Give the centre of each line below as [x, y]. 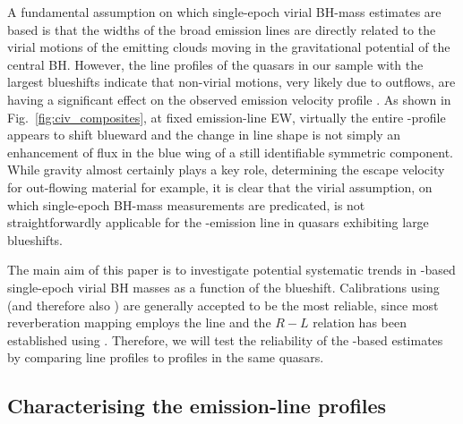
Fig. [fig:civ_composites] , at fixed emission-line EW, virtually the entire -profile [227, 117]
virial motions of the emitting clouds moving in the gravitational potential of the [229, 47]
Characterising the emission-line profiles [197, 406]
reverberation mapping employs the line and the [139, 322]
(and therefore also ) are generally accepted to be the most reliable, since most [223, 305]
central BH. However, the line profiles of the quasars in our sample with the [215, 64]
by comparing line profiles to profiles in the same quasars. [166, 357]
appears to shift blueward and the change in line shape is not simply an [204, 135]
